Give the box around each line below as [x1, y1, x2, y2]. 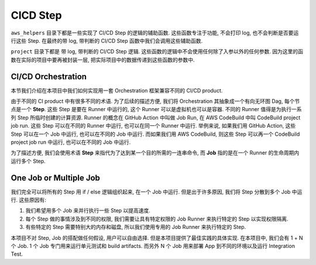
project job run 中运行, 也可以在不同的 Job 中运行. [11, 138, 131, 146]
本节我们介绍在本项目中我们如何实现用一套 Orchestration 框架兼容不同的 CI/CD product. [11, 87, 223, 94]
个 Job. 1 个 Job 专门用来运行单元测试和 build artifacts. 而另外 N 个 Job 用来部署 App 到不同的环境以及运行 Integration [11, 243, 296, 249]
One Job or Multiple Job [11, 173, 101, 183]
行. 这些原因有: [11, 197, 47, 204]
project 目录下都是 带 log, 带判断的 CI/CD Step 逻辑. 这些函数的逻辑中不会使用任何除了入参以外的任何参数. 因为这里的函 [11, 48, 304, 55]
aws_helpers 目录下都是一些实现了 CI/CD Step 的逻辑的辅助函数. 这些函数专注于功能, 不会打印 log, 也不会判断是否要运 [11, 29, 299, 36]
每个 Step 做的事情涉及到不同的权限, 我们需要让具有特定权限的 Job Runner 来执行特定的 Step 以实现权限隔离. [25, 215, 289, 222]
